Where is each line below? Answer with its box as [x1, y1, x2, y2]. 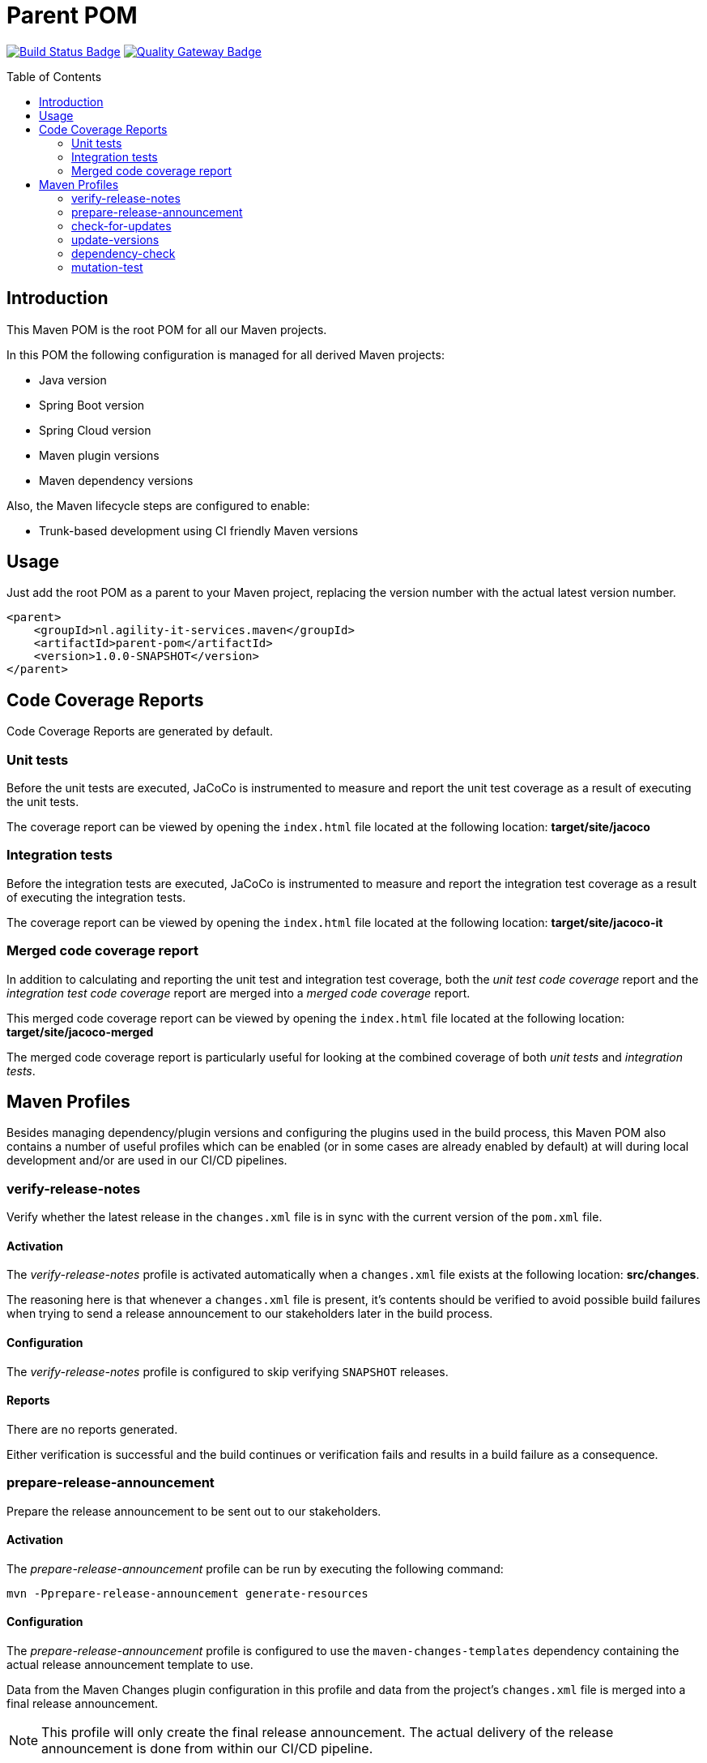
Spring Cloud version [39, 423, 151, 437]
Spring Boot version [39, 397, 145, 412]
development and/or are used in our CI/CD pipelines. [6, 1153, 287, 1168]
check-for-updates [71, 218, 172, 233]
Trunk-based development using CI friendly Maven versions [39, 523, 359, 538]
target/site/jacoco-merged [6, 1024, 154, 1039]
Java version [39, 372, 107, 387]
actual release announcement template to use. [6, 1657, 253, 1671]
